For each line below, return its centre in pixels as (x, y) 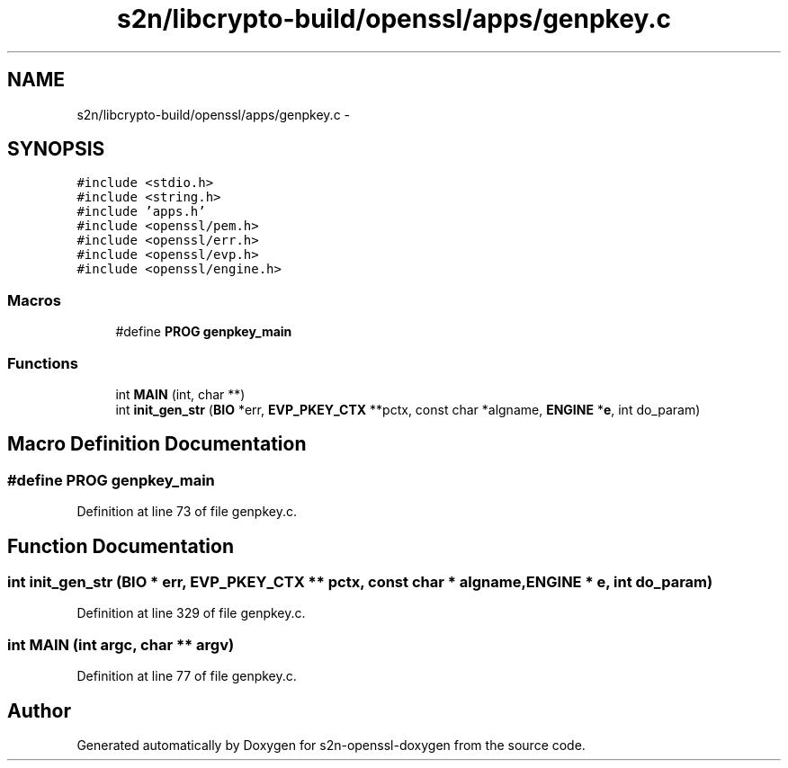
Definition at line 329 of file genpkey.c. (191, 613)
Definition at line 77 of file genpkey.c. (187, 676)
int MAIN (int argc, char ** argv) (121, 644)
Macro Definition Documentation (157, 444)
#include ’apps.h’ (141, 212)
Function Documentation (121, 546)
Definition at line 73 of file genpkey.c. (187, 512)
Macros (34, 300)
